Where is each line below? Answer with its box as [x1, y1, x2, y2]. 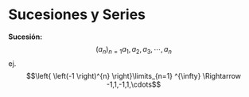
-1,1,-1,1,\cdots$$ [106, 80, 161, 89]
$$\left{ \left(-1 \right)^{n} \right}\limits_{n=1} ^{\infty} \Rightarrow [26, 71, 241, 80]
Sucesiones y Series [8, 6, 146, 24]
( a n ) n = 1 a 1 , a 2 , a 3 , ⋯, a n [95, 44, 173, 56]
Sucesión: [8, 32, 43, 41]
